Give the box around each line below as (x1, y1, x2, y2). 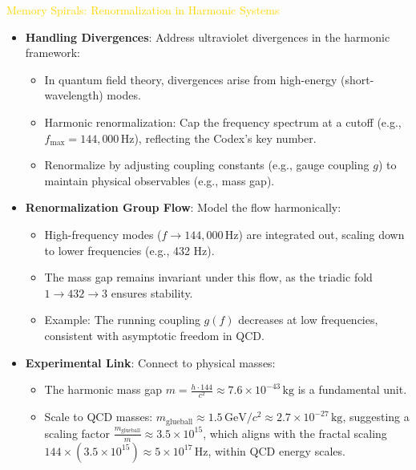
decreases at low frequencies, (238, 311, 378, 328)
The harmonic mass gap (44, 381, 162, 398)
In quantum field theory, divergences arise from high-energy (44, 71, 337, 87)
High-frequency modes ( (44, 225, 162, 242)
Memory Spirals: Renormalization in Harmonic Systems (6, 2, 280, 18)
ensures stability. (111, 284, 193, 301)
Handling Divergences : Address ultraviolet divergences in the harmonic (25, 28, 390, 45)
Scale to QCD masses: (44, 408, 153, 425)
